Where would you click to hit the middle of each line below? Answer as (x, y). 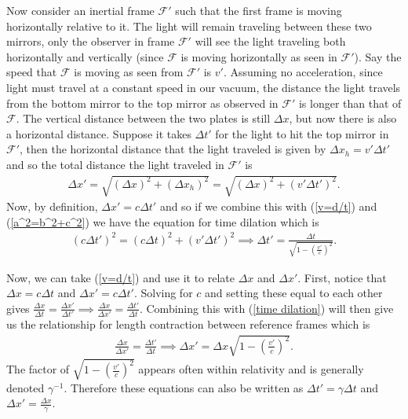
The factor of (38, 369)
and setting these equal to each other (294, 293)
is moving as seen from (129, 72)
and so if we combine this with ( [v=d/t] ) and (268, 206)
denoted (25, 387)
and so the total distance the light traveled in (115, 164)
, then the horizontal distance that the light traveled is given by (173, 149)
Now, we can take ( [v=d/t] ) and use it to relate (120, 277)
